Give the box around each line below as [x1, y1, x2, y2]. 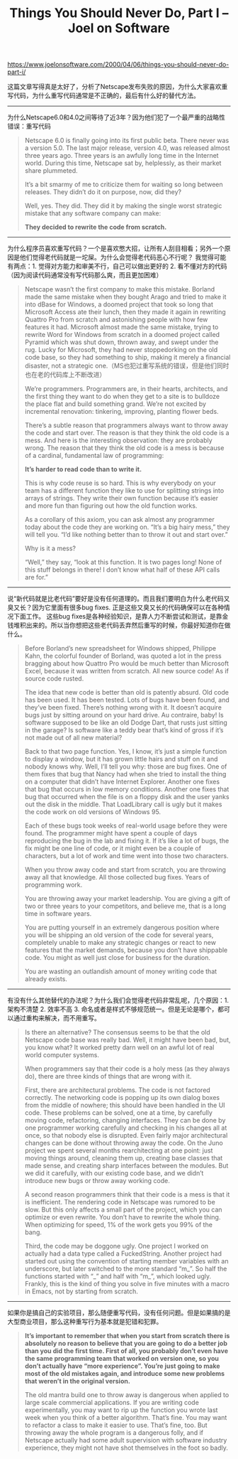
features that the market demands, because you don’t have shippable [24, 946, 228, 954]
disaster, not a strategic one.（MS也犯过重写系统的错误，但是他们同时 [24, 361, 229, 370]
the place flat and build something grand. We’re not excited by [24, 400, 207, 408]
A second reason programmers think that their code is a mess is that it [24, 1190, 230, 1199]
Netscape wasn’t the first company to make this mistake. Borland [24, 285, 215, 294]
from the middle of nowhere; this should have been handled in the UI [24, 1101, 225, 1110]
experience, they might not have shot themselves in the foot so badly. [24, 1443, 228, 1452]
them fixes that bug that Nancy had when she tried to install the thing [24, 770, 227, 779]
